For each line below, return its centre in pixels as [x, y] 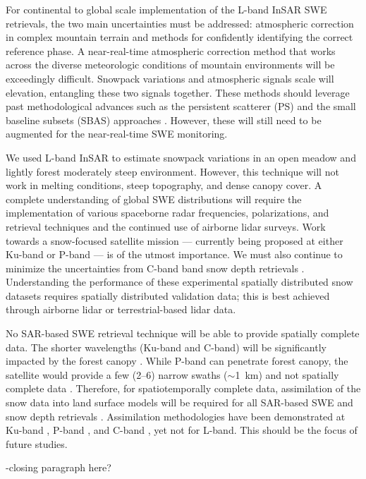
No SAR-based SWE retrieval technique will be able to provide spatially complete [183, 333]
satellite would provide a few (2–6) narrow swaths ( [117, 374]
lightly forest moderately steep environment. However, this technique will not [172, 171]
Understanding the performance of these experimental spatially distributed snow [179, 282]
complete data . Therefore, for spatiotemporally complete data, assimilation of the [183, 388]
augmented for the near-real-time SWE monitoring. [117, 134]
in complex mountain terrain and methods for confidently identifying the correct [179, 37]
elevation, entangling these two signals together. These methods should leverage [178, 92]
